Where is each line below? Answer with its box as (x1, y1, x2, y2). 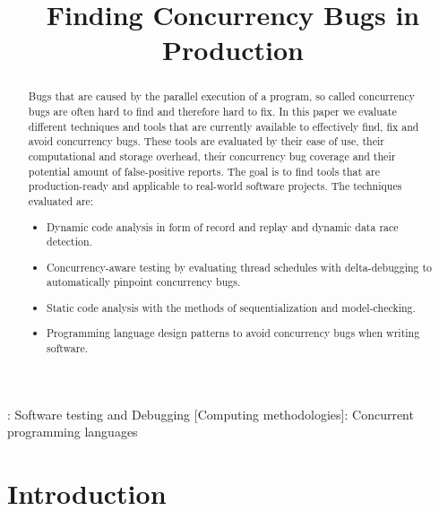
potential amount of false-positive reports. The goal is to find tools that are (28, 163, 380, 178)
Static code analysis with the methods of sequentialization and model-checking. (47, 299, 416, 315)
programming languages (7, 422, 138, 441)
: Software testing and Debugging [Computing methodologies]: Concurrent (7, 404, 414, 423)
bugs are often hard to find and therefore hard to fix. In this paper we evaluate (28, 104, 397, 119)
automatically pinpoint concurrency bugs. (47, 274, 241, 290)
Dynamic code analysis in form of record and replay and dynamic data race (47, 219, 399, 234)
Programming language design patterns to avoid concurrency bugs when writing (47, 325, 420, 341)
